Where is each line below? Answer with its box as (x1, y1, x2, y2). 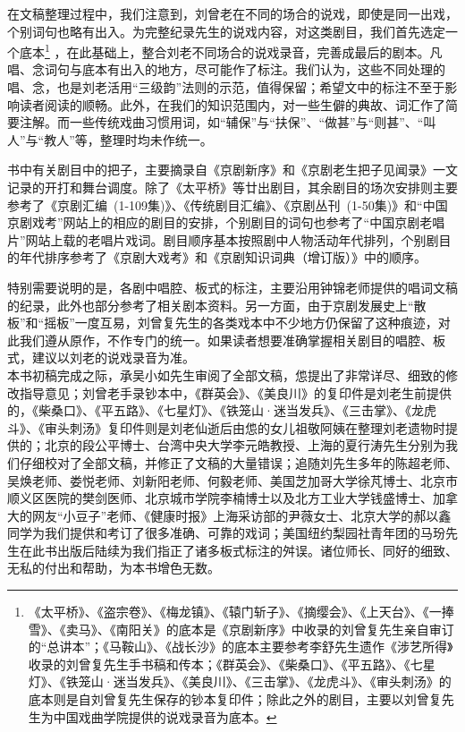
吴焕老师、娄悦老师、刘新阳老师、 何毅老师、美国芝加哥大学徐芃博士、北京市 (7, 471, 458, 489)
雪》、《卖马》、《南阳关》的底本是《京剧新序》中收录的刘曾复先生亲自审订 (28, 619, 454, 638)
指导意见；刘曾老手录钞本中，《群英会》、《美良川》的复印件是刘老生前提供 (19, 383, 452, 402)
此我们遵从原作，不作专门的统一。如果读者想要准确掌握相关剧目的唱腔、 (7, 330, 433, 349)
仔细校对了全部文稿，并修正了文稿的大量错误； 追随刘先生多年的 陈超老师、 (19, 453, 458, 472)
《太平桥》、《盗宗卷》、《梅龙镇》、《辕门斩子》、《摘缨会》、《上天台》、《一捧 (28, 602, 454, 621)
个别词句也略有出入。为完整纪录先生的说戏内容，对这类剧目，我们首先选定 (7, 21, 445, 40)
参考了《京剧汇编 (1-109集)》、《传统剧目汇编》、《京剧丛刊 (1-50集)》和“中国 (7, 195, 448, 214)
